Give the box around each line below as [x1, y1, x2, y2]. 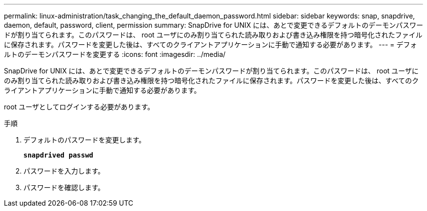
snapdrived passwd [23, 151, 94, 159]
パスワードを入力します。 [23, 167, 105, 175]
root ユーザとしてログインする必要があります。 [4, 103, 155, 111]
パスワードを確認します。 [23, 183, 105, 192]
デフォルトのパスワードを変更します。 [23, 136, 146, 144]
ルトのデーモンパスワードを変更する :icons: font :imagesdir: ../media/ [4, 50, 226, 58]
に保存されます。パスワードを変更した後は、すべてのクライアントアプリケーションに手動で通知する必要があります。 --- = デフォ [4, 40, 417, 49]
